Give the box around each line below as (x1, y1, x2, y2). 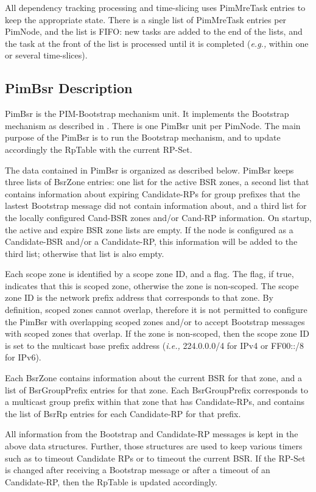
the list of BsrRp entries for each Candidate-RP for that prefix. (5, 407, 241, 420)
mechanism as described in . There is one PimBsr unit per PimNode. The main (5, 119, 301, 132)
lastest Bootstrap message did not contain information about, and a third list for (5, 199, 307, 212)
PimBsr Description (5, 79, 133, 97)
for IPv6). (5, 351, 41, 364)
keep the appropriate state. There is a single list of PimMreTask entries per (5, 13, 287, 26)
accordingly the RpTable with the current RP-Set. (5, 142, 192, 155)
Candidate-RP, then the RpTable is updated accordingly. (5, 475, 217, 488)
